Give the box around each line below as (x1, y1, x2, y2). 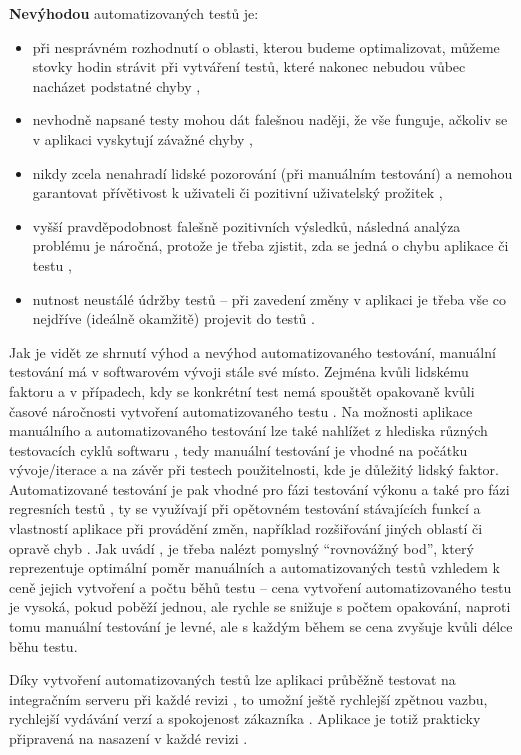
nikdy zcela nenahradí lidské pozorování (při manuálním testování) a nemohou (32, 162, 513, 183)
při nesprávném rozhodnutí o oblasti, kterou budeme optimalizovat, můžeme (32, 36, 500, 57)
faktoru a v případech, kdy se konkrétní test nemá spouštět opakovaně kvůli (9, 380, 475, 401)
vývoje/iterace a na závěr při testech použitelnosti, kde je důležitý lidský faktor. (9, 459, 499, 480)
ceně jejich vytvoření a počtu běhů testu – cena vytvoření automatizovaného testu (9, 576, 512, 597)
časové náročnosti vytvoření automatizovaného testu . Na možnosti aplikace (9, 400, 473, 421)
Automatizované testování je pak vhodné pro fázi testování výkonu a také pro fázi (9, 478, 510, 499)
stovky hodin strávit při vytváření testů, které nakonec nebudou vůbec (32, 56, 466, 77)
